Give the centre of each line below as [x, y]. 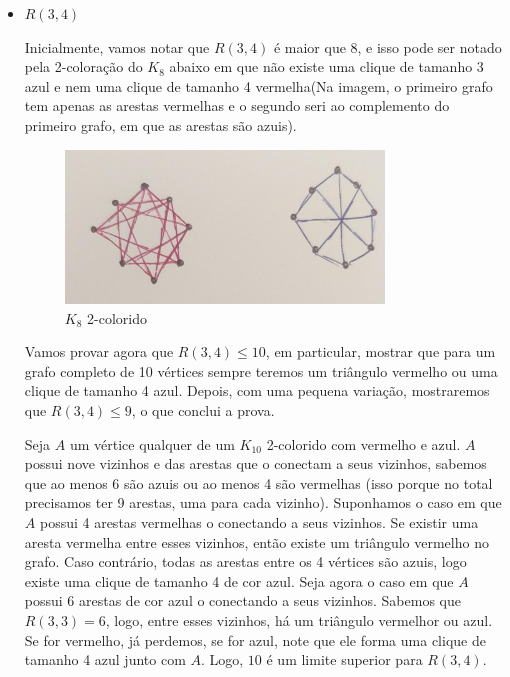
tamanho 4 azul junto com [105, 659]
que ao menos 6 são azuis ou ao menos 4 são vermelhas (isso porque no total [258, 482]
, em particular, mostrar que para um [380, 351]
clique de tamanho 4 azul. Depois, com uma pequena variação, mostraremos [257, 390]
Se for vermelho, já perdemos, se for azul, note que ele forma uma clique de [255, 639]
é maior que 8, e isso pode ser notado [387, 46]
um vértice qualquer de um [152, 443]
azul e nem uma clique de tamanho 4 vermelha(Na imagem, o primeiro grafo [258, 85]
